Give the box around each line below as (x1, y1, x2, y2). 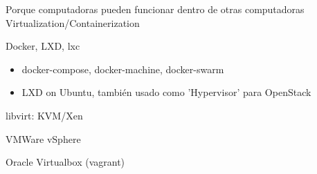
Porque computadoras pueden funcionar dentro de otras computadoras (6, 2, 305, 16)
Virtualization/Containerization (6, 15, 140, 30)
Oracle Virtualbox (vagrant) (6, 155, 125, 169)
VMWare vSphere (6, 131, 81, 146)
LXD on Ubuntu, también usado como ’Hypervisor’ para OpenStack (21, 85, 311, 99)
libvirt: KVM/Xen (6, 108, 83, 122)
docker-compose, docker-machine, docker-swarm (21, 61, 224, 76)
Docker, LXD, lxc (6, 39, 80, 53)
